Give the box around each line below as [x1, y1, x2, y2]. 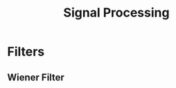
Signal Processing [63, 5, 170, 21]
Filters [7, 44, 45, 60]
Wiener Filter [7, 71, 64, 83]
